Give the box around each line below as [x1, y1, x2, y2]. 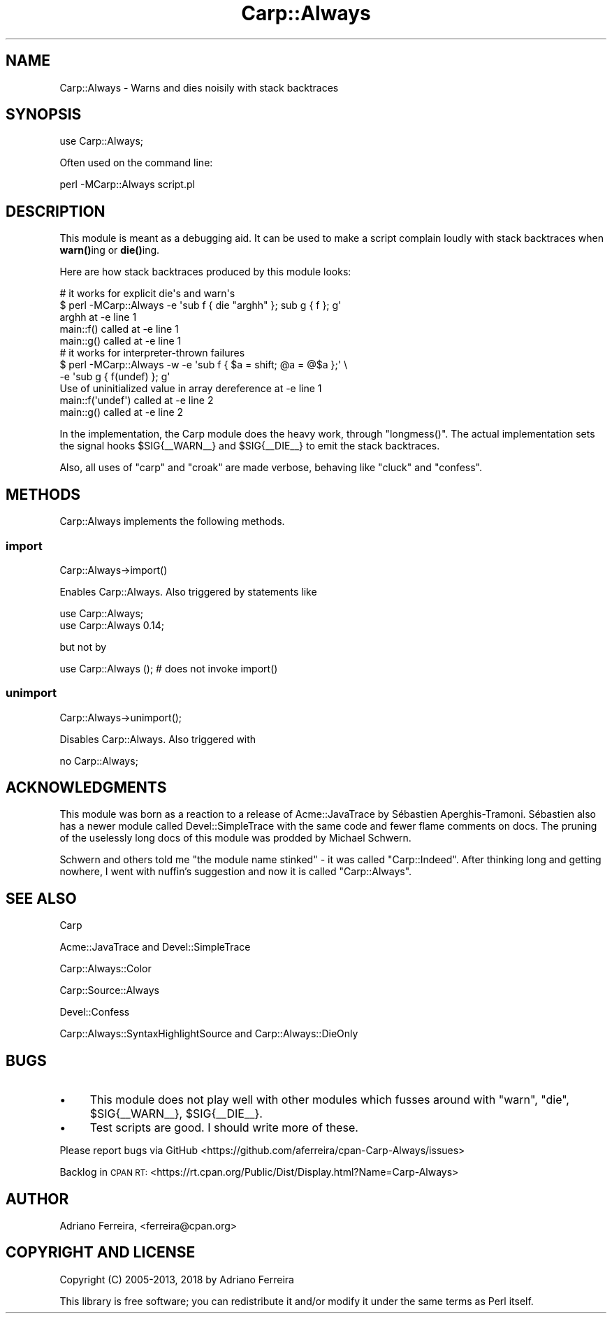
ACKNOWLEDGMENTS [6, 779, 167, 797]
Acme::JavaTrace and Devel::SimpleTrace [59, 941, 251, 953]
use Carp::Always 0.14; [59, 619, 164, 631]
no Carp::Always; [59, 754, 138, 767]
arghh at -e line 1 [59, 311, 137, 324]
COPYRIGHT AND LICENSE [6, 1244, 196, 1262]
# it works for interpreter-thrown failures [59, 347, 245, 359]
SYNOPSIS [6, 106, 82, 124]
